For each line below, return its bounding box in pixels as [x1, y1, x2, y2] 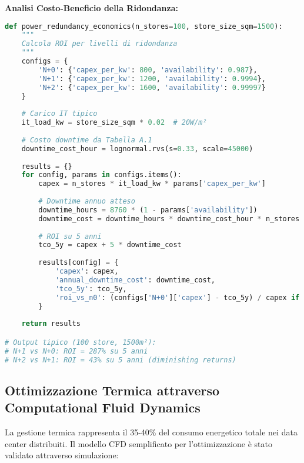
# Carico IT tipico [21, 109, 98, 118]
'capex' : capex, [55, 267, 119, 276]
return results [21, 319, 81, 328]
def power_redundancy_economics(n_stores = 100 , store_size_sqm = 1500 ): [5, 22, 283, 31]
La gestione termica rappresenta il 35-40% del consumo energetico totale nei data [5, 426, 298, 438]
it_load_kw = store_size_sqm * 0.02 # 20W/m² [21, 118, 207, 127]
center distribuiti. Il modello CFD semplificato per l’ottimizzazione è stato [5, 437, 272, 449]
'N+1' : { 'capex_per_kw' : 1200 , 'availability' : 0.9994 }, [38, 74, 266, 83]
